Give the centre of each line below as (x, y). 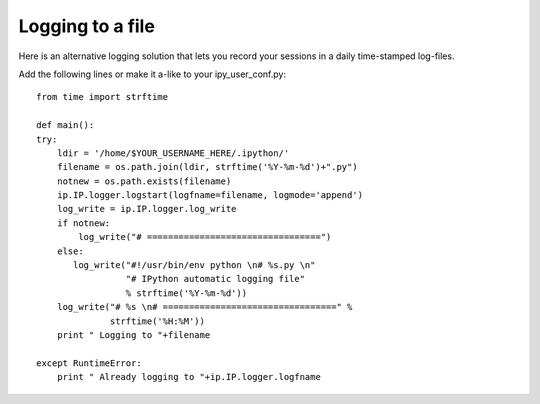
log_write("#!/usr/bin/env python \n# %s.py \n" (194, 265)
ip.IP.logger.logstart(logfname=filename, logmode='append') (210, 195)
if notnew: (83, 223)
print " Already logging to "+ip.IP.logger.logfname (189, 377)
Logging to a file (86, 26)
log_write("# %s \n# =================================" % (204, 307)
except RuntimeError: (89, 363)
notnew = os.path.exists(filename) (144, 181)
